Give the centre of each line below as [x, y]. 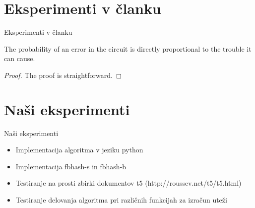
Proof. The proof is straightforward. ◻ [63, 75]
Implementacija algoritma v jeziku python [79, 150]
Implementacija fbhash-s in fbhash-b [71, 166]
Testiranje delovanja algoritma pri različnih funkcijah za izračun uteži [121, 200]
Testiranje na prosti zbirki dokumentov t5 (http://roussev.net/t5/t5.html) [128, 183]
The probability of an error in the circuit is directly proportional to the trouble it [128, 48]
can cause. [20, 58]
